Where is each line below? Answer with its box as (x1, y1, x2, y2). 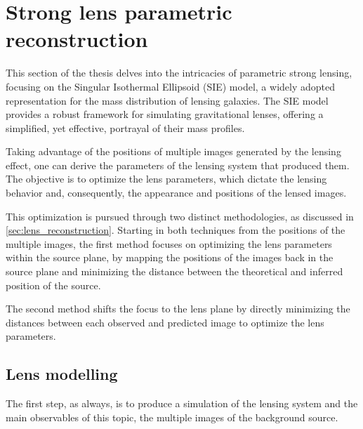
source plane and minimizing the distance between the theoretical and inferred (6, 264, 343, 279)
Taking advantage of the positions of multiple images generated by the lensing (6, 144, 341, 159)
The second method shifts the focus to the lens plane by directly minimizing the (6, 301, 350, 316)
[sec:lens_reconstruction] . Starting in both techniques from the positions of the (6, 223, 345, 237)
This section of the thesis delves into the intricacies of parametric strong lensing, (6, 65, 352, 80)
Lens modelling (6, 363, 118, 385)
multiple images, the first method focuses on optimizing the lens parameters (6, 236, 332, 251)
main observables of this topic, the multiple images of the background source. (6, 409, 338, 424)
